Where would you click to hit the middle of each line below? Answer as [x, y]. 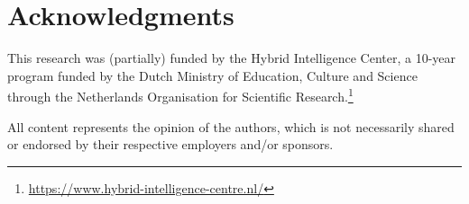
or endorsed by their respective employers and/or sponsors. [170, 144]
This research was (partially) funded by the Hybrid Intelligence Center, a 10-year [232, 58]
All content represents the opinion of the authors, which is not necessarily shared [231, 126]
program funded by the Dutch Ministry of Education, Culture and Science [212, 75]
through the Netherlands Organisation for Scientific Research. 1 [180, 95]
